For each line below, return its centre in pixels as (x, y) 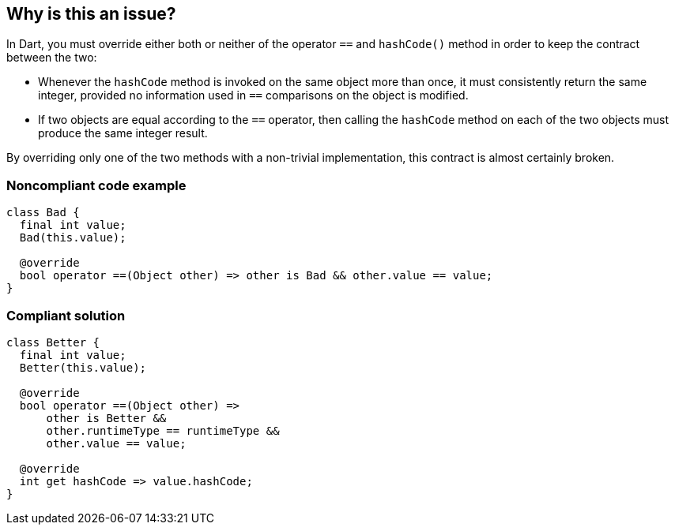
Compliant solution (66, 315)
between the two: (52, 58)
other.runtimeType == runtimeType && (163, 430)
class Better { (53, 342)
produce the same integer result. (123, 133)
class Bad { (43, 213)
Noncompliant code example (96, 185)
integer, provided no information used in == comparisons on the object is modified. (253, 95)
